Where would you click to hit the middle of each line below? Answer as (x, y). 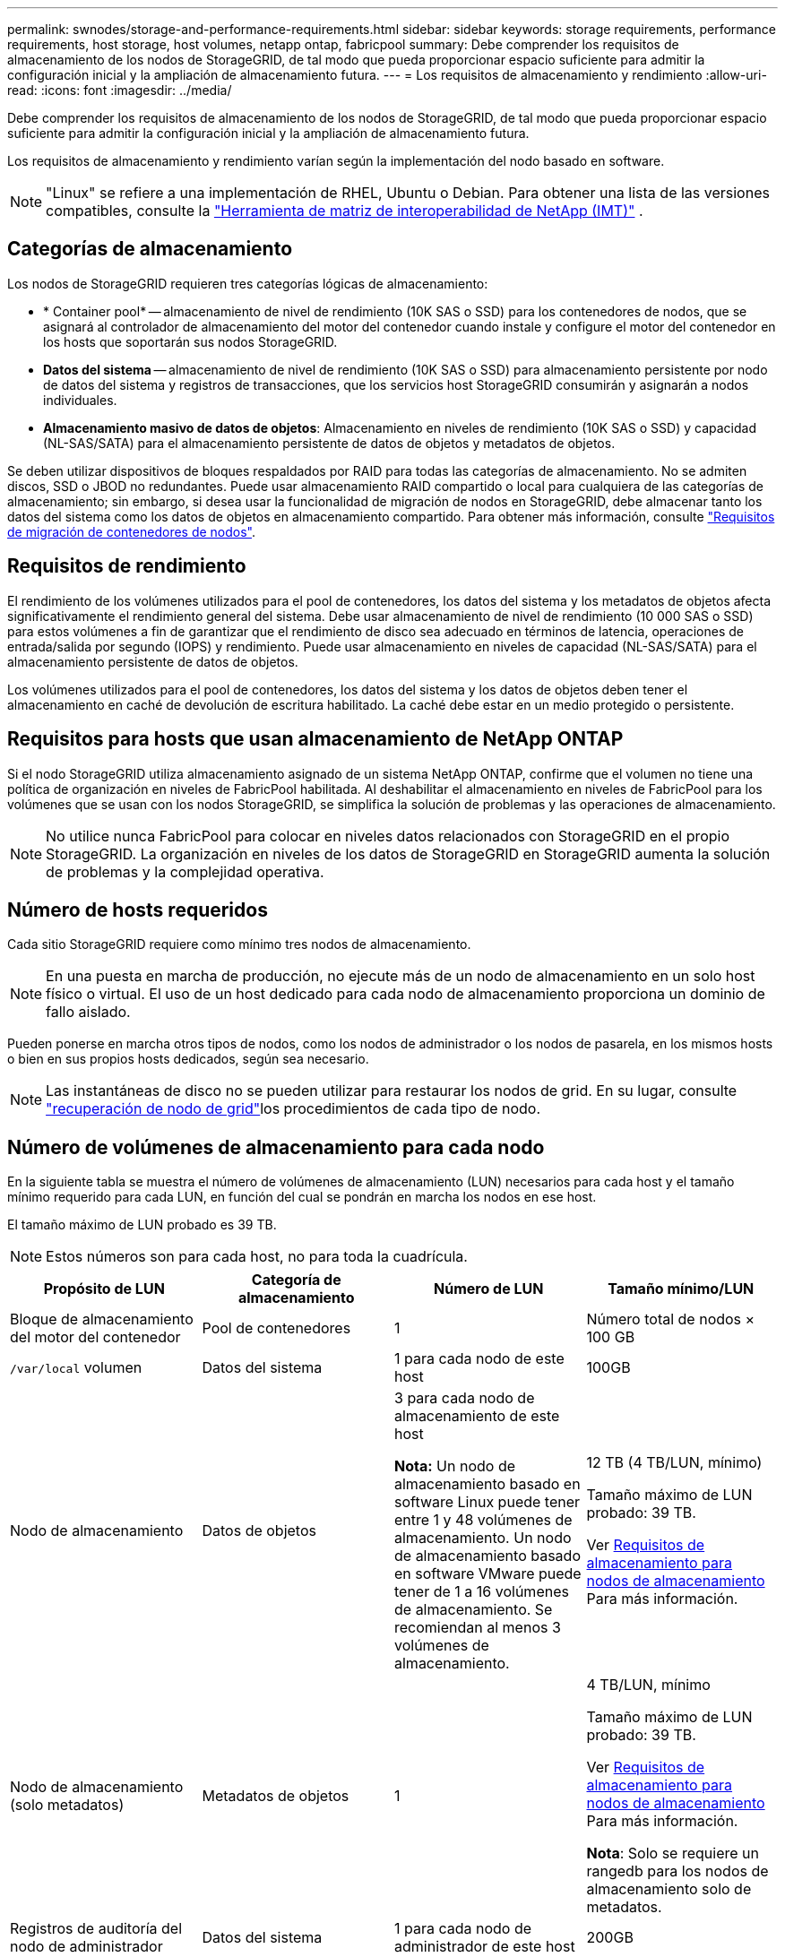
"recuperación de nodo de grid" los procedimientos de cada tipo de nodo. (293, 1109)
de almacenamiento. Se (474, 1610)
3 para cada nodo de (465, 1398)
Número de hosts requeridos (138, 910)
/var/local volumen (76, 1368)
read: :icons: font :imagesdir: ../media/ (120, 90)
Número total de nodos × (671, 1319)
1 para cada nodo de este (479, 1359)
